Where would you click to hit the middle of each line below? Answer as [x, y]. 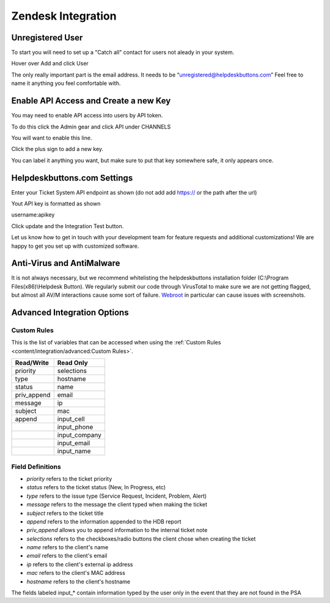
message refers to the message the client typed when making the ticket [117, 505]
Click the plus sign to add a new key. [57, 149]
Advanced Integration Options [70, 313]
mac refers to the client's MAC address [76, 573]
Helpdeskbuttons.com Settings [72, 178]
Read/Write [32, 363]
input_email [74, 443]
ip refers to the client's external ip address [80, 564]
